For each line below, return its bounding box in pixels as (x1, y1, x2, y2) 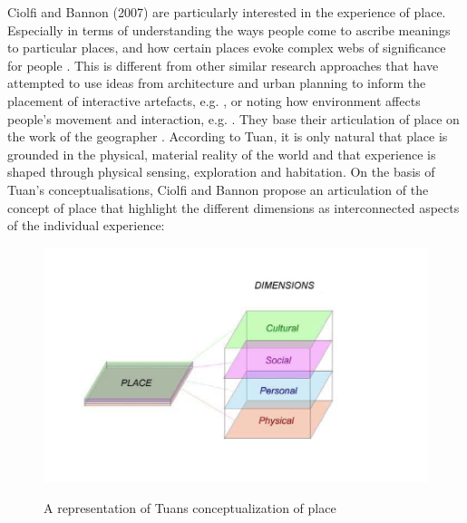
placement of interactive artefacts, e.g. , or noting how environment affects (7, 91, 421, 110)
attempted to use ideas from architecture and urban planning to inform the (7, 73, 426, 92)
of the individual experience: (7, 216, 165, 235)
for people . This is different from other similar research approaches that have (7, 55, 439, 74)
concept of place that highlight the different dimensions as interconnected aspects (7, 198, 460, 217)
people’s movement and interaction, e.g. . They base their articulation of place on (7, 109, 460, 128)
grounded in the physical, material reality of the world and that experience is (7, 144, 436, 163)
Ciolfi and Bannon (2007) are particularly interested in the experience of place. (7, 3, 446, 21)
